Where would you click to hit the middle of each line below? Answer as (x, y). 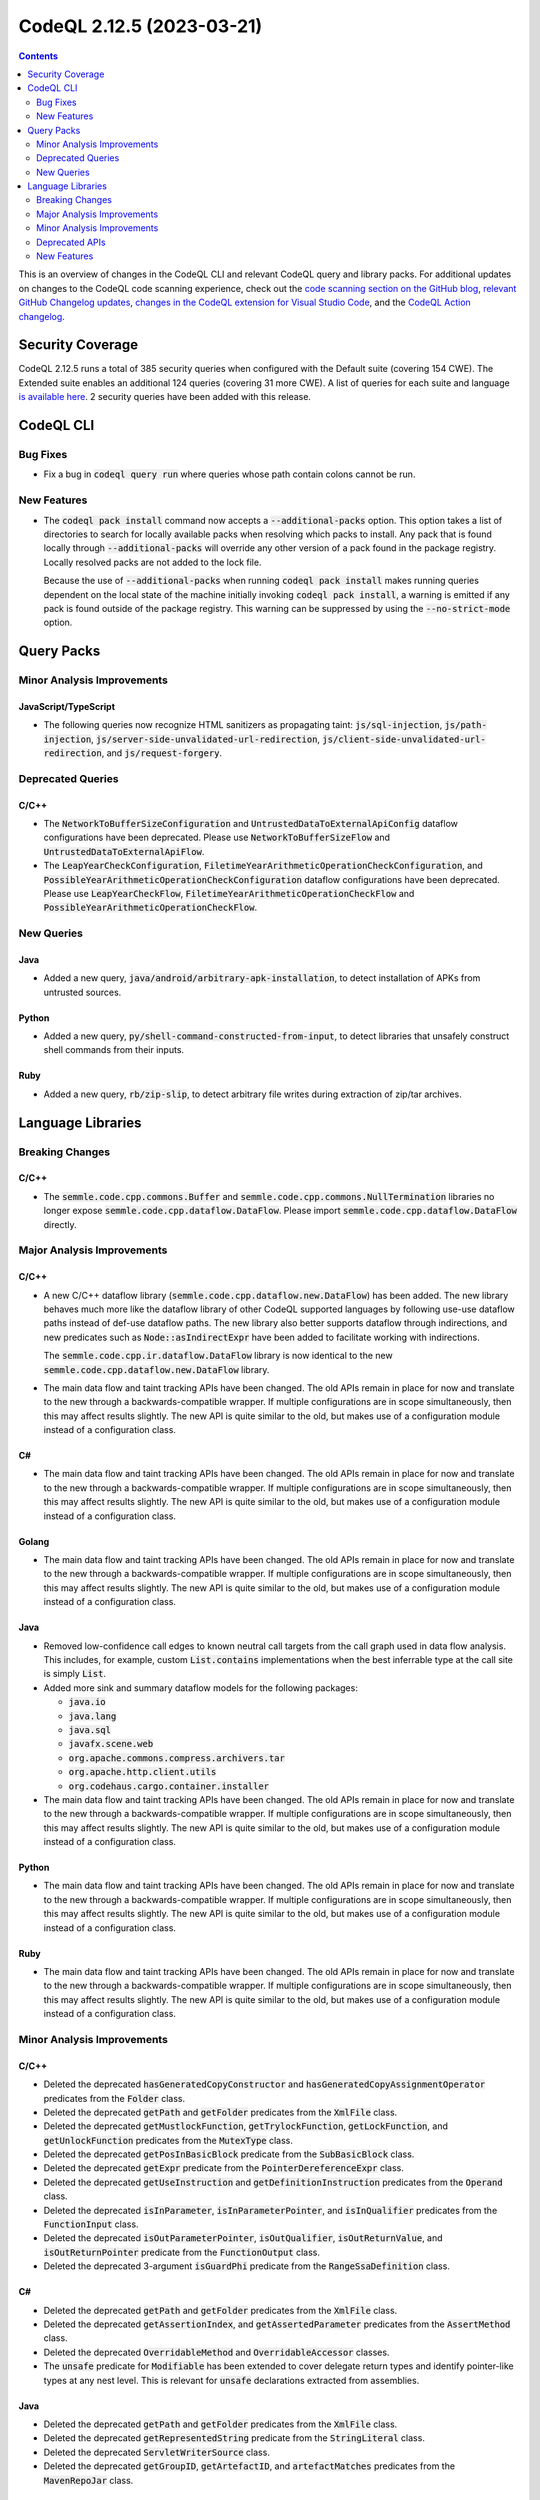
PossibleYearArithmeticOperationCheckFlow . (150, 907)
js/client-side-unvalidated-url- (404, 739)
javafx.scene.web (111, 1744)
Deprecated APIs (71, 242)
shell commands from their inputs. (114, 1050)
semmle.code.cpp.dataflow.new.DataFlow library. (156, 1369)
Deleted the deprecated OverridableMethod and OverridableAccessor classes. (216, 2352)
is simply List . (75, 1674)
